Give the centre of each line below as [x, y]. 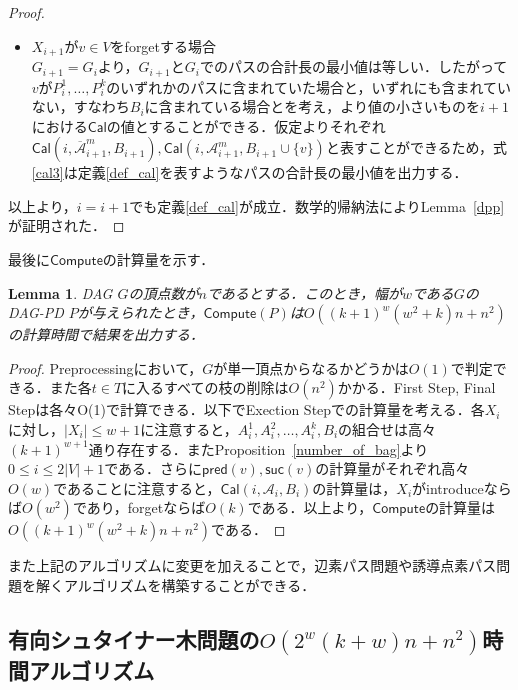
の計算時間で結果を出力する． [106, 334]
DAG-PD [36, 312]
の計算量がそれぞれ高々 [392, 468]
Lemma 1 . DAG [60, 292]
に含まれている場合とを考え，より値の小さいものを [312, 106]
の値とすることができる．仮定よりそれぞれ [246, 125]
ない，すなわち [80, 106]
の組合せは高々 [387, 429]
